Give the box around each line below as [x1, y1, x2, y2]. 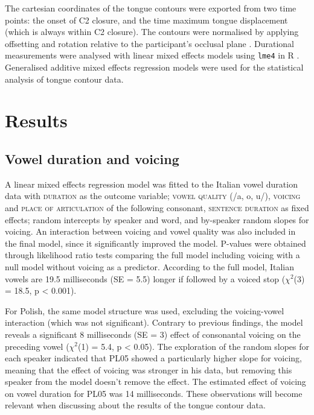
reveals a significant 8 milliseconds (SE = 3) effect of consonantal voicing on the [5, 328, 301, 340]
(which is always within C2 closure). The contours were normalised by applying [5, 25, 299, 38]
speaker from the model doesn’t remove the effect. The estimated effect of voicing [5, 375, 306, 388]
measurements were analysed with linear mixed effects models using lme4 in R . [5, 49, 300, 62]
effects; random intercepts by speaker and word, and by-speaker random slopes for [5, 213, 309, 226]
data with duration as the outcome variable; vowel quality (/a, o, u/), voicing [5, 189, 301, 202]
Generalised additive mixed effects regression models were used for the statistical [5, 61, 304, 74]
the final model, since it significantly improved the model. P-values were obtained [5, 236, 306, 249]
